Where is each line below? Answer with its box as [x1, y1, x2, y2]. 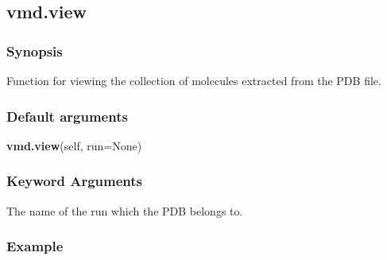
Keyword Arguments [6, 171, 143, 191]
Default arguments [6, 106, 128, 126]
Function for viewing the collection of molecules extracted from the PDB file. [6, 72, 381, 88]
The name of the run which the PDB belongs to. [6, 202, 243, 219]
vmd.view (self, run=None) [6, 137, 142, 153]
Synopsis [6, 41, 63, 60]
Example [6, 236, 64, 256]
